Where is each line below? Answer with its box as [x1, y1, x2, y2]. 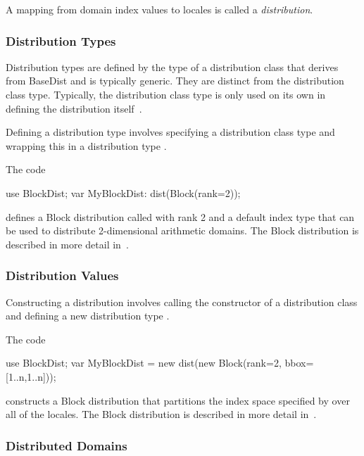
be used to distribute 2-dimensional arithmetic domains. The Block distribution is [6, 223, 359, 238]
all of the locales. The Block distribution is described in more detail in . [6, 407, 317, 422]
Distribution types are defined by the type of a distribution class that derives [6, 59, 339, 74]
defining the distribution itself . [6, 101, 142, 115]
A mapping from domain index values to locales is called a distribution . [6, 2, 313, 16]
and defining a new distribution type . [6, 308, 170, 323]
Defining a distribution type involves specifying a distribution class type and [6, 125, 335, 139]
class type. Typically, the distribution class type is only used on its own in [6, 87, 326, 101]
